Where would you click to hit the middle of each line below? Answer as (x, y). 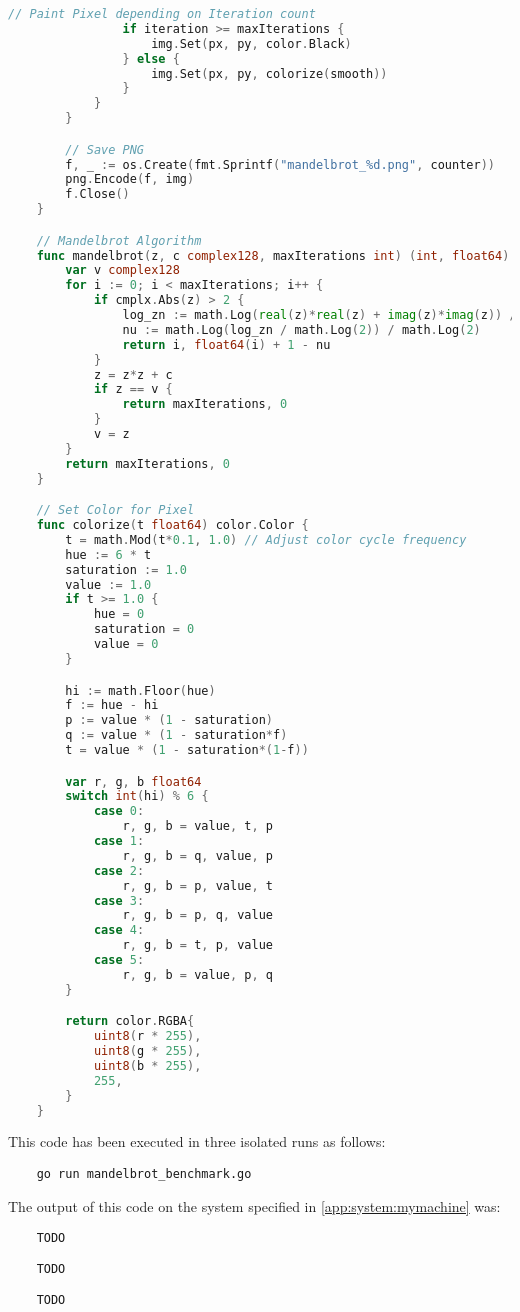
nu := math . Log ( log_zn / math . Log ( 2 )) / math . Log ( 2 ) (301, 329)
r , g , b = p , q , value (197, 915)
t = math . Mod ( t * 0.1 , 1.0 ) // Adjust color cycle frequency (266, 539)
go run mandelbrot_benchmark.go (144, 1174)
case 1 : (119, 841)
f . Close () (97, 194)
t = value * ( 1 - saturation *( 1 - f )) (187, 750)
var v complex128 (122, 270)
